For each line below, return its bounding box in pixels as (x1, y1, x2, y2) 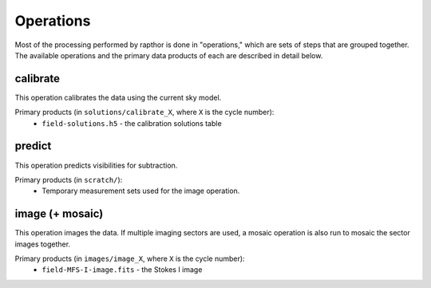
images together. (14, 239, 71, 249)
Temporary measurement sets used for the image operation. (42, 186, 240, 195)
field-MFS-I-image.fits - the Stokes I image (42, 265, 203, 274)
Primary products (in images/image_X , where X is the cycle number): (14, 254, 245, 263)
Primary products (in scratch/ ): (14, 175, 123, 184)
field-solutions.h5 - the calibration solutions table (42, 118, 223, 128)
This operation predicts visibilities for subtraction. (14, 160, 178, 170)
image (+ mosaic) (14, 207, 104, 221)
